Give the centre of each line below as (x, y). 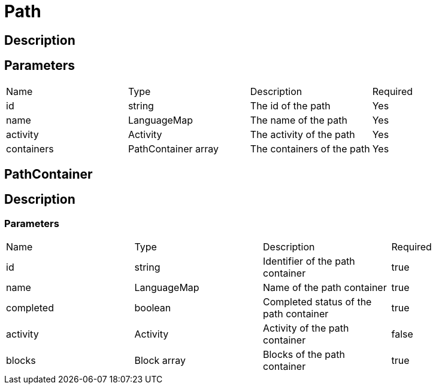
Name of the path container (325, 288)
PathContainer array (173, 148)
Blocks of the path (304, 355)
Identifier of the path (309, 261)
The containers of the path (310, 148)
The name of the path (299, 120)
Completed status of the (317, 302)
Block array (160, 361)
